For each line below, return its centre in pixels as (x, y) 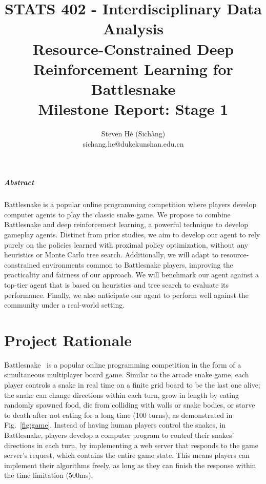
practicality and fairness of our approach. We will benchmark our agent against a (132, 275)
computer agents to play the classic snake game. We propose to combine (117, 214)
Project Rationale (68, 340)
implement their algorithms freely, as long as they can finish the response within (130, 465)
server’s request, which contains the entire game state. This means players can (127, 455)
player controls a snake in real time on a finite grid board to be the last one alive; (132, 385)
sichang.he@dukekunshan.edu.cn (133, 143)
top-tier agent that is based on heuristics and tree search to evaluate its (117, 284)
